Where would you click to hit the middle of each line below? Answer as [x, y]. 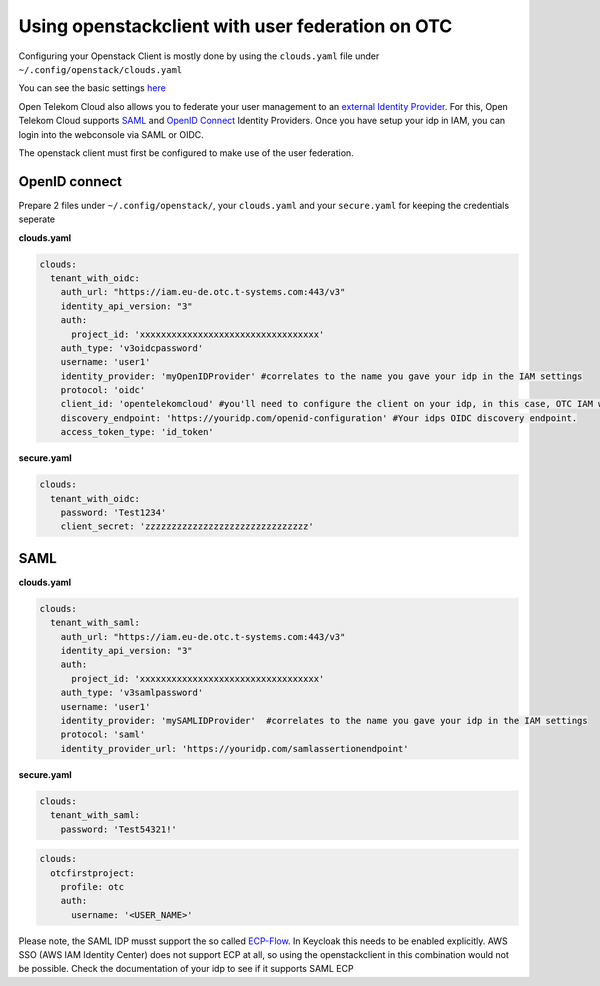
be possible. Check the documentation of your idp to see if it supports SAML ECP [186, 969]
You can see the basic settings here [92, 88]
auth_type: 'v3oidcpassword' [132, 348]
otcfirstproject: [92, 873]
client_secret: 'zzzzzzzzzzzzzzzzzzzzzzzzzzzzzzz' [187, 526]
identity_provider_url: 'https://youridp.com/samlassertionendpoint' [234, 748]
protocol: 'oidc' [103, 390]
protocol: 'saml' [103, 734]
